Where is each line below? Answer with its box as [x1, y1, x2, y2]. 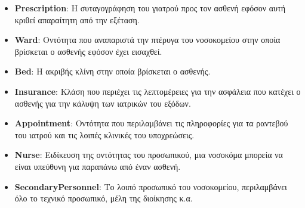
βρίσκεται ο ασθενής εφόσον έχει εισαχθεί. [14, 45, 162, 57]
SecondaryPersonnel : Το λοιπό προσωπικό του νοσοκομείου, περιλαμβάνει [14, 180, 287, 193]
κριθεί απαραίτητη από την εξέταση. [14, 13, 140, 26]
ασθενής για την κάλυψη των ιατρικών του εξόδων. [14, 97, 191, 109]
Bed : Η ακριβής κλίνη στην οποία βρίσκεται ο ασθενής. [14, 65, 211, 77]
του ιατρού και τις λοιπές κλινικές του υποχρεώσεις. [14, 128, 195, 141]
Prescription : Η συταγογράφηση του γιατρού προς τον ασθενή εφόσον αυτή [14, 2, 285, 14]
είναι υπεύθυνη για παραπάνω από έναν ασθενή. [14, 160, 181, 172]
